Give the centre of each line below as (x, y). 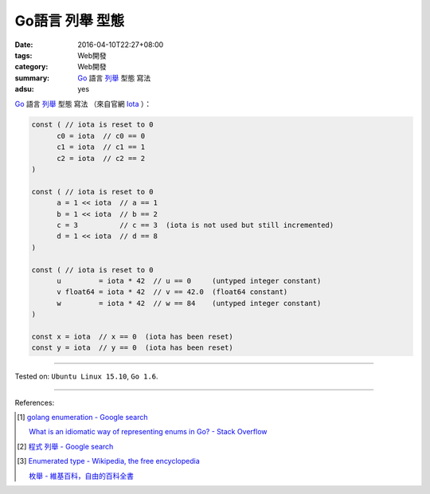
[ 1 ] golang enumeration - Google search (82, 418)
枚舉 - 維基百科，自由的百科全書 (82, 476)
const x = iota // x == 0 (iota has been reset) (133, 336)
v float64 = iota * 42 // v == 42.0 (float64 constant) (172, 292)
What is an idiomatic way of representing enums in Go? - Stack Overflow (148, 432)
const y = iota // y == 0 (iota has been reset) (133, 348)
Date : (24, 45)
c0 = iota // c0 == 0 (101, 136)
